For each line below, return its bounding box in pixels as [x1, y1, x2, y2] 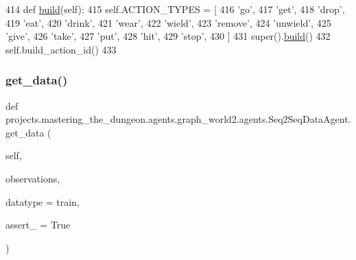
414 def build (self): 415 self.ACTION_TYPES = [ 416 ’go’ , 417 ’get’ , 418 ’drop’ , [5, 2, 345, 16]
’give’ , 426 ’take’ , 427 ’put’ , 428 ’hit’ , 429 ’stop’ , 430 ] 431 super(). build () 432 [5, 29, 331, 43]
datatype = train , [5, 194, 80, 209]
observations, [5, 171, 60, 185]
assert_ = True [5, 217, 71, 232]
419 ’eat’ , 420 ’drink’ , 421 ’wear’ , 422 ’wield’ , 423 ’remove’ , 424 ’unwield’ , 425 [5, 15, 331, 29]
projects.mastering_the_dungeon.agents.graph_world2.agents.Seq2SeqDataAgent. [5, 112, 351, 126]
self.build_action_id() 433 [5, 42, 117, 56]
